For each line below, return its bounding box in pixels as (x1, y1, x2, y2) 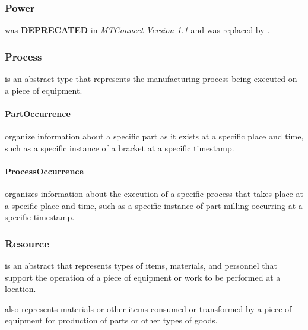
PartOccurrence (5, 107, 71, 119)
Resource (5, 236, 49, 250)
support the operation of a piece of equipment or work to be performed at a (5, 271, 281, 283)
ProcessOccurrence (5, 164, 84, 177)
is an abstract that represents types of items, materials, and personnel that (5, 259, 277, 271)
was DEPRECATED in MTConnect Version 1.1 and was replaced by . (5, 24, 270, 36)
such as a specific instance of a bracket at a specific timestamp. (5, 141, 234, 154)
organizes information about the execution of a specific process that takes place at (5, 188, 303, 199)
